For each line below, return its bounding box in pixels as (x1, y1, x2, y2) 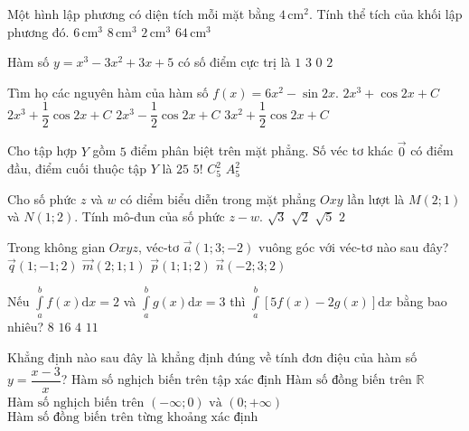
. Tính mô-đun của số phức (74, 207, 225, 226)
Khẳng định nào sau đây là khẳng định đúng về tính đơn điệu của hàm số (7, 348, 417, 366)
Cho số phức (7, 189, 77, 208)
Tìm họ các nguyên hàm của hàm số (7, 82, 209, 101)
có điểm (410, 141, 454, 160)
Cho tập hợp (7, 141, 78, 160)
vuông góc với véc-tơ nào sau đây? (258, 238, 449, 257)
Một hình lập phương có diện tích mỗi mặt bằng (7, 5, 276, 23)
